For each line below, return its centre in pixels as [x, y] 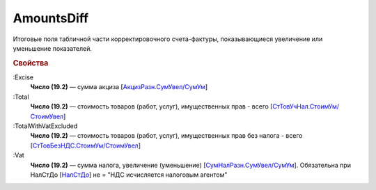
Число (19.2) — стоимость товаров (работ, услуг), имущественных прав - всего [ [151, 106]
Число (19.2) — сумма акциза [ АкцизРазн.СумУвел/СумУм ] [119, 87]
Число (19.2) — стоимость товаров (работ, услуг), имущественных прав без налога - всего [166, 136]
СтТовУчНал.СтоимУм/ [306, 106]
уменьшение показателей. [52, 48]
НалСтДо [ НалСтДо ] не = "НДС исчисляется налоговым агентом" [129, 175]
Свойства [31, 63]
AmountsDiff [51, 18]
